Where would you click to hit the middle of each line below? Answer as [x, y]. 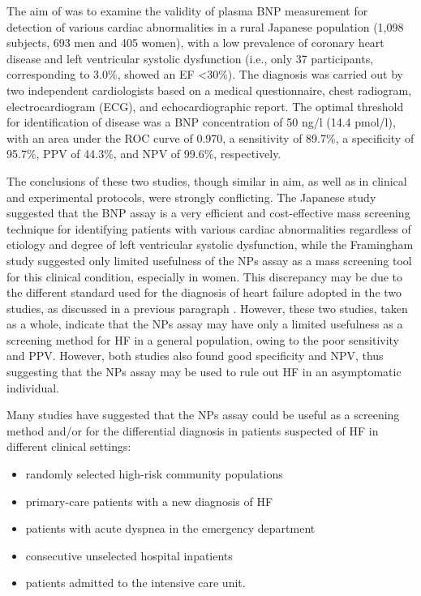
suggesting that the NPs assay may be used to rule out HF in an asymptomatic [204, 372]
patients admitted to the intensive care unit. [135, 583]
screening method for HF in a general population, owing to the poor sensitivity [203, 339]
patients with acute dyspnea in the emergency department [170, 528]
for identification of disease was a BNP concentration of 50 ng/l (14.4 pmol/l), [201, 122]
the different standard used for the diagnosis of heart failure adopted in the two [204, 292]
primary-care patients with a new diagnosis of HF [149, 501]
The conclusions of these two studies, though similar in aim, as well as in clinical [207, 180]
